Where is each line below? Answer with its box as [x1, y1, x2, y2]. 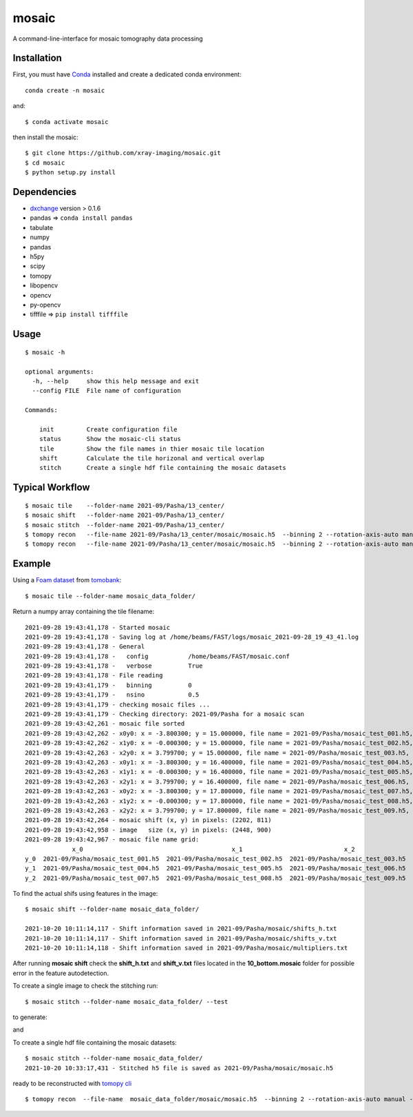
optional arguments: [25, 367, 94, 376]
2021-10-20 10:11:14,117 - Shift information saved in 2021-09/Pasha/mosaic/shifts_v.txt [25, 934, 337, 942]
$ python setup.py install [25, 169, 116, 176]
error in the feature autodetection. [12, 969, 109, 977]
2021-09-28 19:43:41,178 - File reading [25, 672, 163, 679]
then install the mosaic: [12, 133, 78, 141]
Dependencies [12, 186, 77, 198]
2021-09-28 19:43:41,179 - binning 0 [25, 681, 192, 689]
